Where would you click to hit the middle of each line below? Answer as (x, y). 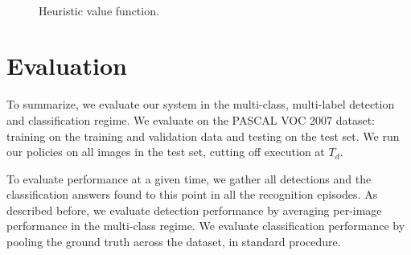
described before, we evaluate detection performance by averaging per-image (194, 210)
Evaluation (67, 66)
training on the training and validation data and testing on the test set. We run (203, 136)
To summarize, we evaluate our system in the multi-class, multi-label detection (201, 104)
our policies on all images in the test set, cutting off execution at (166, 152)
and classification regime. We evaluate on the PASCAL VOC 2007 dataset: (191, 119)
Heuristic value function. (99, 10)
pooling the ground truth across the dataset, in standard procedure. (174, 242)
